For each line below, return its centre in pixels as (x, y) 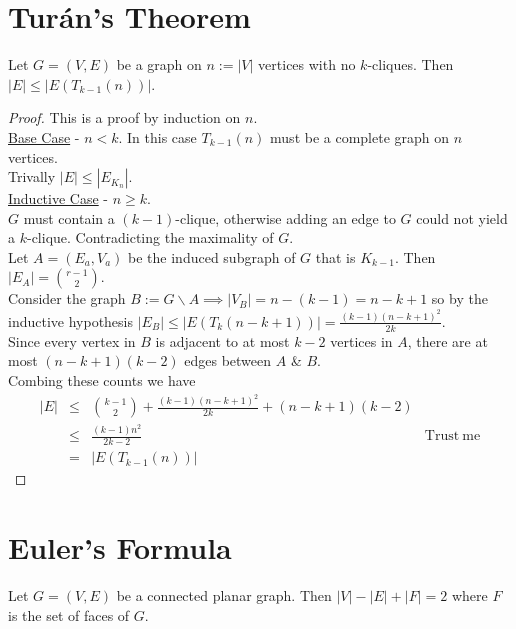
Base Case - (44, 136)
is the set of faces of (69, 614)
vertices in (361, 340)
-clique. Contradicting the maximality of (150, 237)
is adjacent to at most (222, 340)
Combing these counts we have (102, 379)
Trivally (32, 176)
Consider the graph (67, 298)
